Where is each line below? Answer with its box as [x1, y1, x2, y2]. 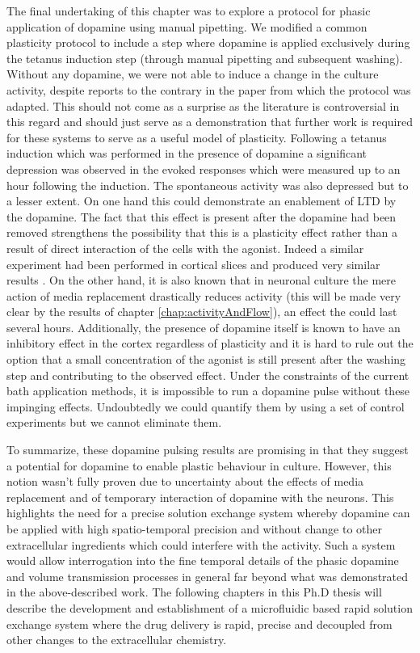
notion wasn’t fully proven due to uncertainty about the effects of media [6, 473, 364, 490]
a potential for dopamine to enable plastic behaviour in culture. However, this [6, 457, 392, 474]
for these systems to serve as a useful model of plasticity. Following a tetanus [6, 128, 387, 145]
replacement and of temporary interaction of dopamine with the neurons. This [6, 488, 394, 505]
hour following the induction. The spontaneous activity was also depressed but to [6, 176, 409, 193]
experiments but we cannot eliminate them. [6, 414, 222, 431]
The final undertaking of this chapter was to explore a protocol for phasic [6, 2, 371, 19]
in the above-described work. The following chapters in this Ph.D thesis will [6, 583, 382, 600]
